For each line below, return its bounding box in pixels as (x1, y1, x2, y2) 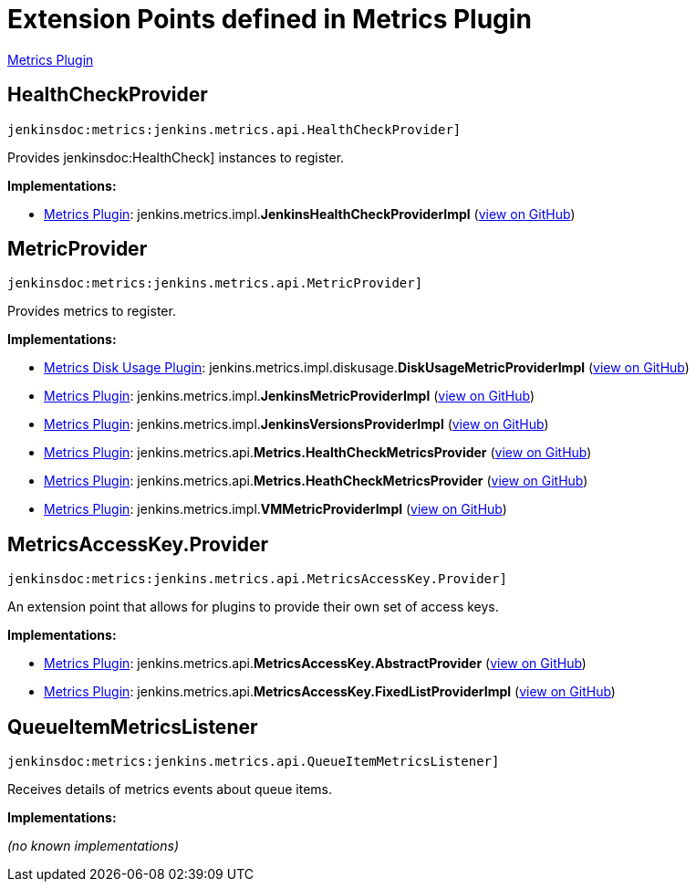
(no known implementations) (7, 838, 180, 854)
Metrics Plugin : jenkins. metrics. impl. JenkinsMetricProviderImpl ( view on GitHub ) (44, 388, 535, 404)
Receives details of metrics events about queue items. (7, 781, 332, 798)
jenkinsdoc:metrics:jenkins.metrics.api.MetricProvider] (7, 276, 423, 291)
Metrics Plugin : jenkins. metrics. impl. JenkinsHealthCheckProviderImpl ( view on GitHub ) (44, 205, 576, 222)
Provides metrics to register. (7, 303, 176, 319)
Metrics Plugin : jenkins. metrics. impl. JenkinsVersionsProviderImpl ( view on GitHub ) (44, 416, 549, 433)
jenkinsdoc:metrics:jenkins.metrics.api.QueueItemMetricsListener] (7, 754, 500, 769)
